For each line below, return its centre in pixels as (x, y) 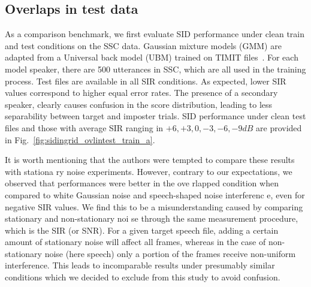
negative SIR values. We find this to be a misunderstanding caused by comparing (154, 206)
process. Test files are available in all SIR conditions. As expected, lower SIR (146, 81)
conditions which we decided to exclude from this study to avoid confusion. (143, 277)
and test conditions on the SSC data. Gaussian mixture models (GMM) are (143, 45)
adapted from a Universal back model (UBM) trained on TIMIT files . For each (152, 57)
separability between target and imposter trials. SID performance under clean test (155, 116)
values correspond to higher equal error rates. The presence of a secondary (141, 93)
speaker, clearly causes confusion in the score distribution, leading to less (139, 104)
